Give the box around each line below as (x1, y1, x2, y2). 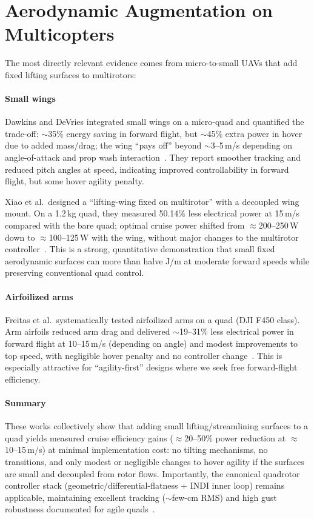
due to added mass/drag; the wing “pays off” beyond (5, 139, 202, 152)
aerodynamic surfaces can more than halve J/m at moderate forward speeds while (5, 254, 309, 267)
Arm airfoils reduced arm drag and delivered (5, 325, 170, 338)
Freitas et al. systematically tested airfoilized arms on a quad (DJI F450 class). (5, 313, 300, 326)
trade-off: (5, 127, 39, 139)
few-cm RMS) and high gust (172, 491, 277, 503)
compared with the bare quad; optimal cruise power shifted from (5, 219, 245, 232)
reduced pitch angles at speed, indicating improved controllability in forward (5, 162, 289, 175)
